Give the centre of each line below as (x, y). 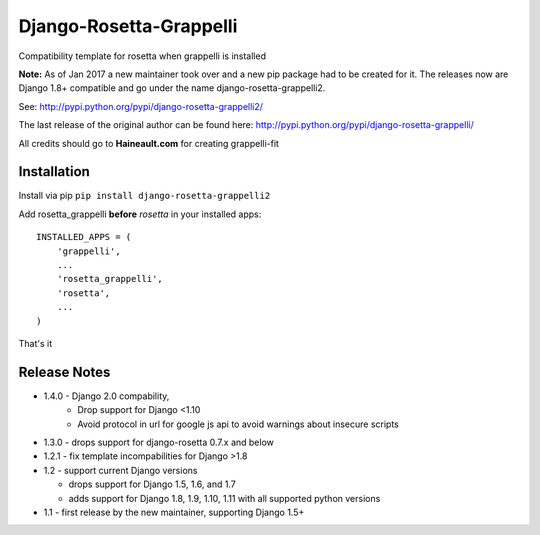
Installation (54, 171)
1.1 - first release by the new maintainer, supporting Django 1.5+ (174, 512)
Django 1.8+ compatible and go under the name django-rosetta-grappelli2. (172, 88)
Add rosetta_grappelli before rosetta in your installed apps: (140, 214)
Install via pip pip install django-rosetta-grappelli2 (144, 196)
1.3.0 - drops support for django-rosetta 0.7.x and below (158, 442)
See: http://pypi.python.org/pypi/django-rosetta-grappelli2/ (141, 106)
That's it (35, 343)
